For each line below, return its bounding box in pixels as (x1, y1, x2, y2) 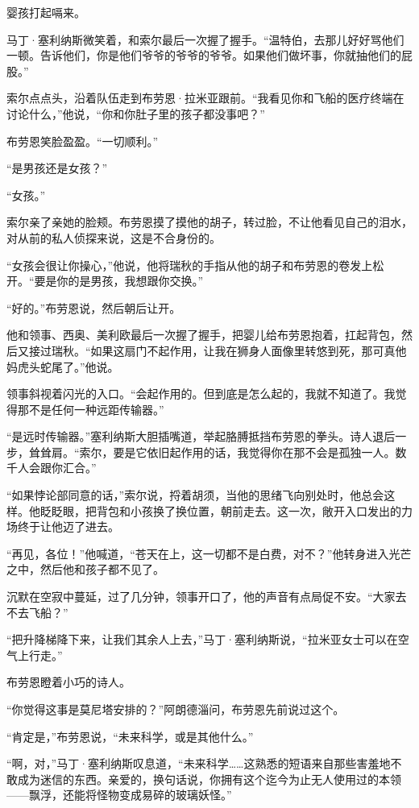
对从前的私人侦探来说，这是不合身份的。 (6, 229, 221, 246)
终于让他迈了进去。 (17, 518, 119, 535)
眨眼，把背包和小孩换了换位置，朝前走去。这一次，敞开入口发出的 (51, 502, 401, 519)
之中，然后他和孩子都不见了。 (6, 561, 164, 578)
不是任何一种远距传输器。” (28, 400, 164, 417)
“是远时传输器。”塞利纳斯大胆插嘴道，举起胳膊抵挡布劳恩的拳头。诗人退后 (6, 428, 396, 445)
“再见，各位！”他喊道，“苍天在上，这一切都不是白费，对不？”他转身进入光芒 (6, 545, 412, 561)
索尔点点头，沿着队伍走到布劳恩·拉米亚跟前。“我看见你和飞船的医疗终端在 (6, 89, 404, 106)
